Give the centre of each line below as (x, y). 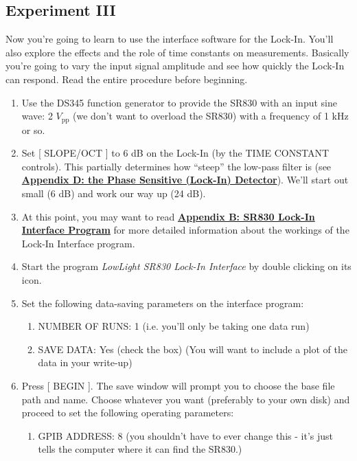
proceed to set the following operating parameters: (128, 413)
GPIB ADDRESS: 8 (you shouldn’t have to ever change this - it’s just (185, 435)
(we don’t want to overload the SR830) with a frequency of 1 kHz (211, 116)
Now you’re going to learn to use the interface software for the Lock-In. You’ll (170, 39)
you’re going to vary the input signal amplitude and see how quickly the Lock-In (175, 66)
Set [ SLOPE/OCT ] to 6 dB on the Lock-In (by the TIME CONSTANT (175, 153)
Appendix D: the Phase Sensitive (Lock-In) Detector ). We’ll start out (185, 180)
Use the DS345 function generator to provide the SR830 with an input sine (179, 102)
